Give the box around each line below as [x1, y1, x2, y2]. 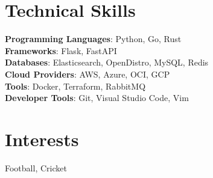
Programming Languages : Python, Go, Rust [5, 32, 182, 45]
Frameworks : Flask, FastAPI [5, 44, 117, 57]
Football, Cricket [5, 161, 67, 174]
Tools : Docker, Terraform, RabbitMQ [5, 79, 146, 92]
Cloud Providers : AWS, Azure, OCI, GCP [5, 67, 170, 80]
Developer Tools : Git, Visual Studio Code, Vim [5, 91, 189, 104]
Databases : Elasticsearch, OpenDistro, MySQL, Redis [5, 56, 209, 69]
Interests [5, 126, 79, 151]
